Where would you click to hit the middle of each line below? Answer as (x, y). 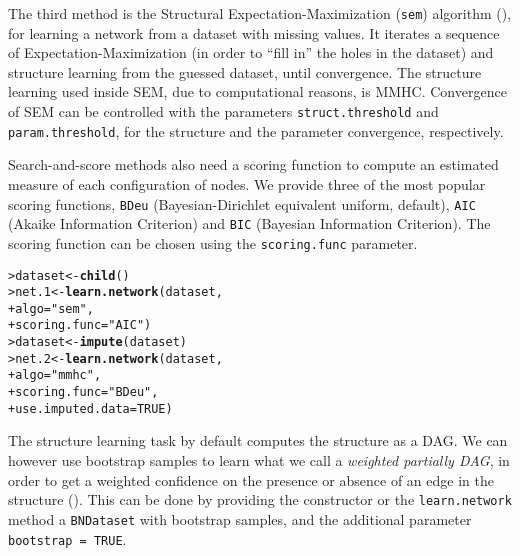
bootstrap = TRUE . (67, 538)
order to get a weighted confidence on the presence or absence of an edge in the (251, 479)
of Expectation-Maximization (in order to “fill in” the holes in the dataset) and (251, 52)
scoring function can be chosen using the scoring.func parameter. (213, 242)
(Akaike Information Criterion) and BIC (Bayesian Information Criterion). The (249, 223)
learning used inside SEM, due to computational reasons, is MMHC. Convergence (257, 91)
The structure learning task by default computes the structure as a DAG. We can (258, 440)
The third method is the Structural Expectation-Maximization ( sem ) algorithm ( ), (260, 13)
